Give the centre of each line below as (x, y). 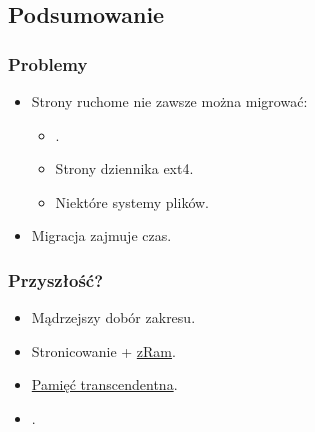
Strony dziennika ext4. (124, 168)
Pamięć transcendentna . (104, 384)
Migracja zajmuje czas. (101, 235)
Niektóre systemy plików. (132, 201)
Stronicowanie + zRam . (103, 350)
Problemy (48, 63)
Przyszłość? (56, 279)
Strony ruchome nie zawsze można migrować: (169, 101)
